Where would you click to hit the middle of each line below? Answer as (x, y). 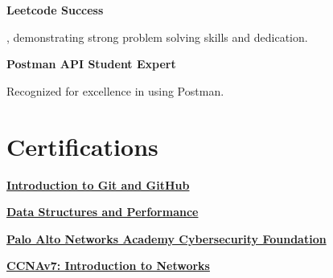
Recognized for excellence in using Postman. (115, 90)
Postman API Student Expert (91, 64)
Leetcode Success (55, 10)
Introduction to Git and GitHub (98, 184)
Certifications (82, 146)
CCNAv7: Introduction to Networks (108, 266)
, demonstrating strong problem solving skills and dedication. (157, 37)
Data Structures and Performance (103, 212)
